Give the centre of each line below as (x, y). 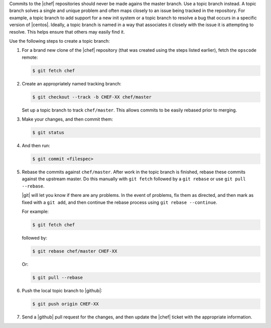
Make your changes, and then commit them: (67, 119)
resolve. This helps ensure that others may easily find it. (67, 32)
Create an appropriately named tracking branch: (72, 83)
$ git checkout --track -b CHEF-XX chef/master (92, 97)
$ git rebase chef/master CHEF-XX (75, 251)
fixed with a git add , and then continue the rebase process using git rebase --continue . (120, 202)
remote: (30, 57)
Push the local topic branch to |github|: (62, 290)
